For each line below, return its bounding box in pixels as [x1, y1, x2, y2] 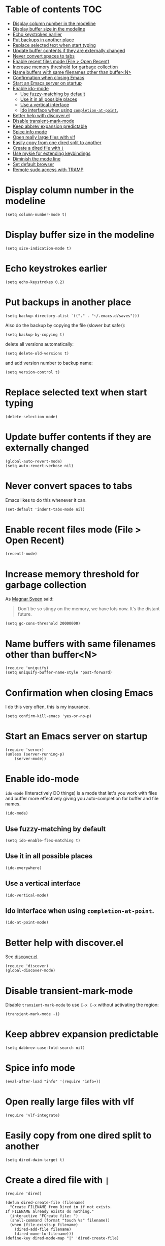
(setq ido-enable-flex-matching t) [5, 838, 81, 843]
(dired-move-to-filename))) [14, 1231, 74, 1236]
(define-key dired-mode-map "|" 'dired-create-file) [5, 1235, 119, 1241]
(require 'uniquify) [5, 666, 49, 671]
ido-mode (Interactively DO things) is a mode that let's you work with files [5, 790, 157, 796]
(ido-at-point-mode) [5, 920, 49, 925]
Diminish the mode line [12, 155, 61, 161]
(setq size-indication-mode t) [5, 246, 72, 251]
